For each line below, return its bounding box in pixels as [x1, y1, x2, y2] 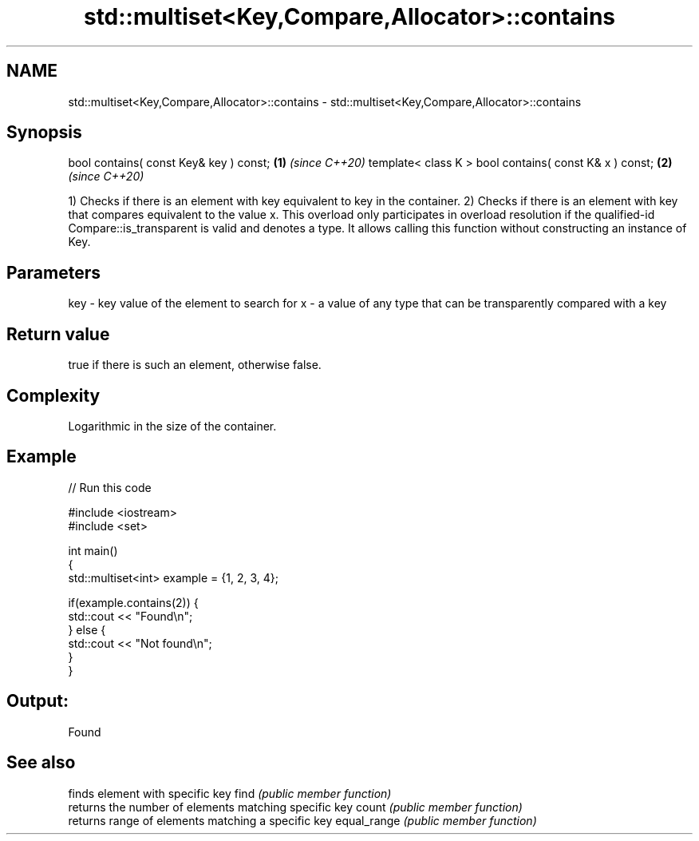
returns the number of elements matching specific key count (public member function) [68, 799, 523, 814]
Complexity [6, 385, 101, 406]
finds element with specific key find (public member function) [68, 786, 392, 800]
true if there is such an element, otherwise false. [68, 358, 322, 372]
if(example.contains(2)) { [68, 595, 199, 609]
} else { [68, 622, 106, 637]
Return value [6, 323, 110, 344]
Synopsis [6, 122, 82, 143]
